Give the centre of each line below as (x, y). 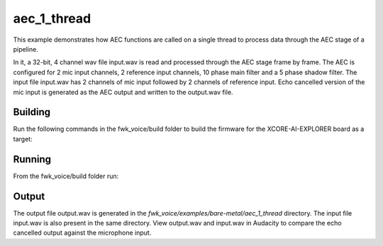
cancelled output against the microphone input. (82, 233)
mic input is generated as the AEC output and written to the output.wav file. (123, 92)
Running (32, 159)
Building (32, 112)
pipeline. (26, 49)
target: (23, 139)
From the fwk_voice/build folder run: (66, 176)
